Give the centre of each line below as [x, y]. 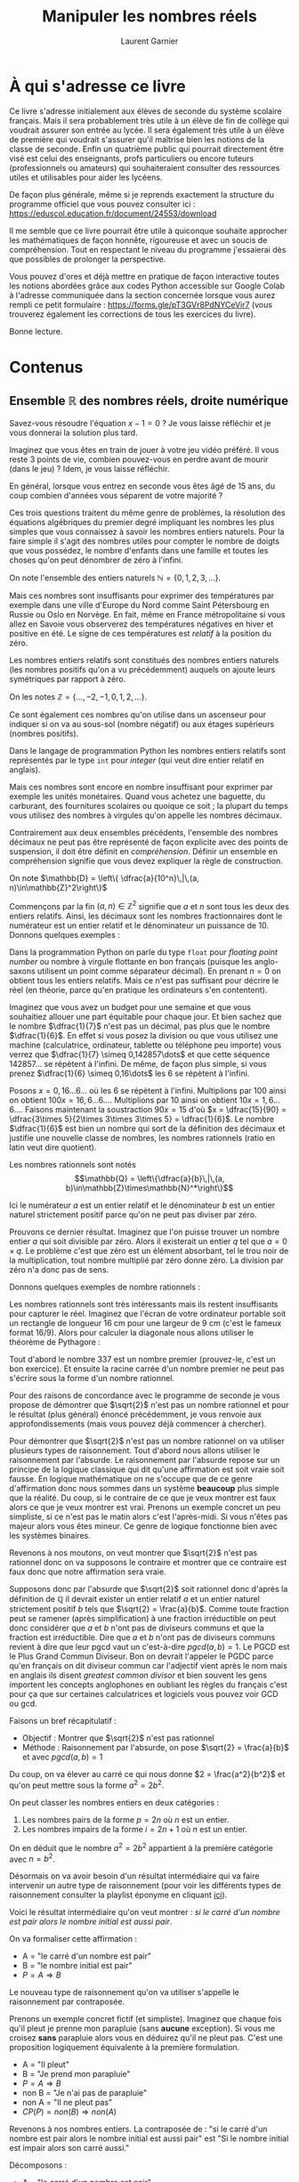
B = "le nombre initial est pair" [77, 1966]
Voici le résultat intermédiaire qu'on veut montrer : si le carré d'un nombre [145, 1912]
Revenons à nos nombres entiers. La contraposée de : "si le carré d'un [138, 2129]
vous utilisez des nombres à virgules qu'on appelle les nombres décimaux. [146, 815]
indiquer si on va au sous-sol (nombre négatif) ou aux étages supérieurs [142, 723]
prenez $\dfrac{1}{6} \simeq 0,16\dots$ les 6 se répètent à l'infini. [129, 1073]
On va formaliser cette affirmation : [73, 1939]
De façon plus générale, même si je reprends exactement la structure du [141, 194]
